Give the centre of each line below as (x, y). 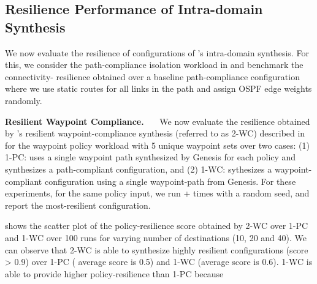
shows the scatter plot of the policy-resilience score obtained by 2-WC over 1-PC (157, 226)
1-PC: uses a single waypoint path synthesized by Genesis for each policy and (151, 157)
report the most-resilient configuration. (78, 205)
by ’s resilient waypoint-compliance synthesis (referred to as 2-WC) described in (155, 133)
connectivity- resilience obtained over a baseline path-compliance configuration (152, 76)
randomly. (24, 100)
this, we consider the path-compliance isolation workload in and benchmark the (154, 65)
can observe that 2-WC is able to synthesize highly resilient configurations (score (157, 249)
